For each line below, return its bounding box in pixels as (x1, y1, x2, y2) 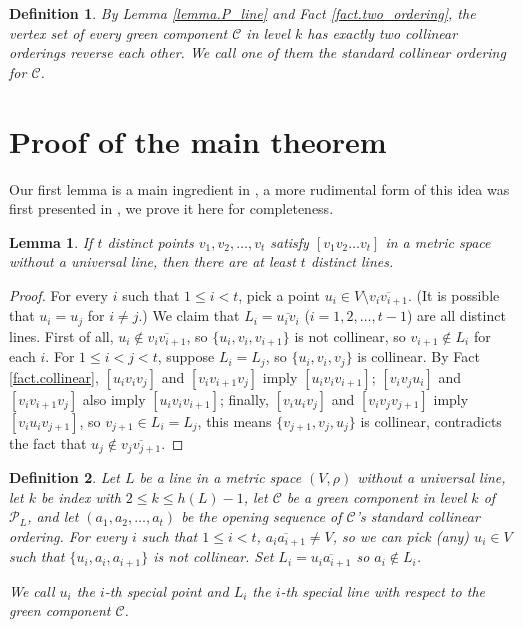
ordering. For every (9, 525, 127, 546)
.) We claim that (138, 305, 240, 326)
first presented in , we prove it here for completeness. (9, 198, 334, 219)
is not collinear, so (294, 325, 406, 346)
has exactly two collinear (307, 22, 458, 43)
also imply (82, 388, 146, 409)
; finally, (219, 388, 269, 409)
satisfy (270, 231, 309, 252)
